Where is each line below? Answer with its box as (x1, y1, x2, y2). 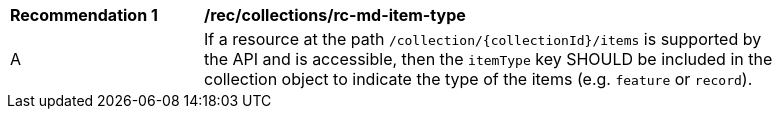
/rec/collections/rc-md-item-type (204, 5, 466, 25)
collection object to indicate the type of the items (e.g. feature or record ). (204, 69, 753, 89)
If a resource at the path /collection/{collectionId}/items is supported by (204, 29, 762, 49)
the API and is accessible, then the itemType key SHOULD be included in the (204, 49, 773, 69)
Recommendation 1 (10, 5, 158, 25)
